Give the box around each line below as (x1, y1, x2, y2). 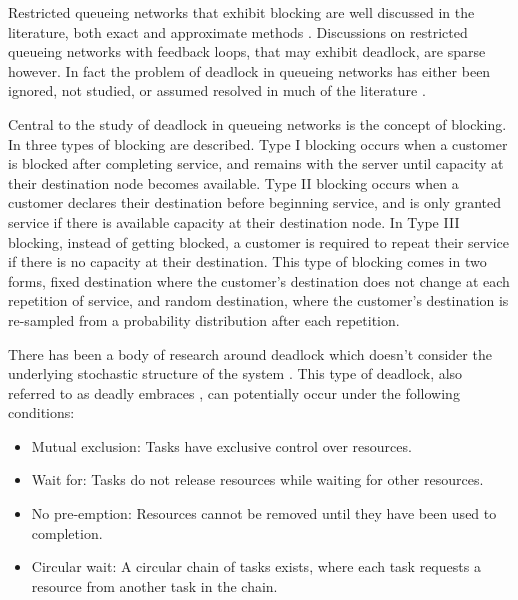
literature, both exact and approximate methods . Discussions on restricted (8, 21, 468, 42)
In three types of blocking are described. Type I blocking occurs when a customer (8, 133, 508, 154)
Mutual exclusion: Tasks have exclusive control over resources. (31, 435, 412, 456)
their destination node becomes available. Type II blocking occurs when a (8, 172, 459, 193)
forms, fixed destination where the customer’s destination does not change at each (8, 270, 510, 291)
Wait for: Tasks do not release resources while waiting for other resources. (31, 469, 484, 490)
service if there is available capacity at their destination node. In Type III (8, 211, 460, 232)
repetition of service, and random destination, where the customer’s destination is (8, 290, 509, 311)
